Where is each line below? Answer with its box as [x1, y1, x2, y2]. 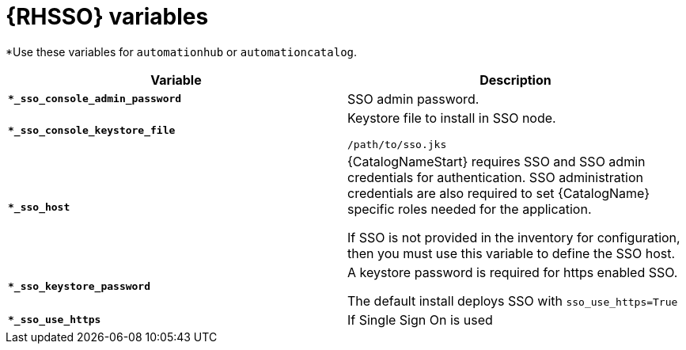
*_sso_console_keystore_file [8, 124, 176, 136]
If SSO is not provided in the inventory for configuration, [347, 229, 680, 245]
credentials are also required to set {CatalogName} [347, 185, 650, 201]
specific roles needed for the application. [347, 200, 592, 217]
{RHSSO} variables [6, 3, 209, 30]
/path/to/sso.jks [347, 138, 447, 150]
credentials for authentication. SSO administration [347, 169, 643, 185]
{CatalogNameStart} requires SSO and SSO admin [347, 153, 646, 169]
